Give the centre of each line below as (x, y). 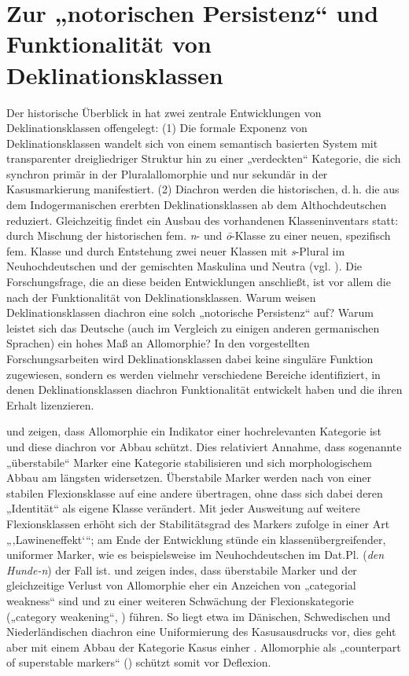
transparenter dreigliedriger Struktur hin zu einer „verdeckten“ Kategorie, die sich (204, 158)
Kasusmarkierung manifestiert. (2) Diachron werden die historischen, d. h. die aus (203, 189)
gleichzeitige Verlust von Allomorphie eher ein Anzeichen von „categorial (181, 585)
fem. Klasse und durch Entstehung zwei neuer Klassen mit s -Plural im (176, 250)
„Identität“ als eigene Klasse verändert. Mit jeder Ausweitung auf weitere (183, 508)
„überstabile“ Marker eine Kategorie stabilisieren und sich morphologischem (189, 462)
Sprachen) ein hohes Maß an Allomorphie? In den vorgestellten (158, 343)
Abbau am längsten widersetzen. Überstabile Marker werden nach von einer (189, 478)
